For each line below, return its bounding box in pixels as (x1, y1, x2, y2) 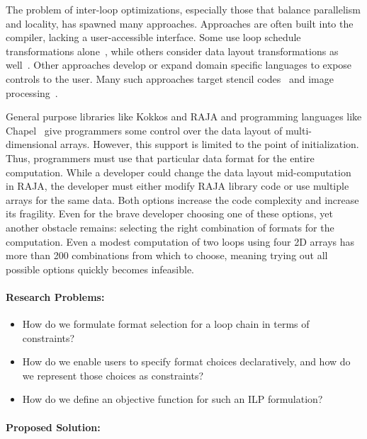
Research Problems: (6, 289, 105, 304)
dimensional (6, 137, 57, 152)
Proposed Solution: (6, 419, 101, 434)
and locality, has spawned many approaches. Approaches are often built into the (6, 16, 354, 30)
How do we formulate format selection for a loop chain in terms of (22, 317, 310, 331)
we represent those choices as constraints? (22, 367, 204, 382)
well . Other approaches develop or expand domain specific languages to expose (6, 57, 352, 72)
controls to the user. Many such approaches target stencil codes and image (6, 71, 334, 86)
